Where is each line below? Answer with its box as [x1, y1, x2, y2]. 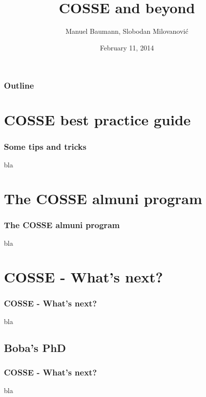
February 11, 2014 [100, 42, 154, 52]
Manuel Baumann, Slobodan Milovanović [65, 26, 188, 36]
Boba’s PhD [4, 340, 66, 355]
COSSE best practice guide [4, 110, 191, 130]
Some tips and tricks [4, 140, 86, 152]
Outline [4, 79, 34, 92]
